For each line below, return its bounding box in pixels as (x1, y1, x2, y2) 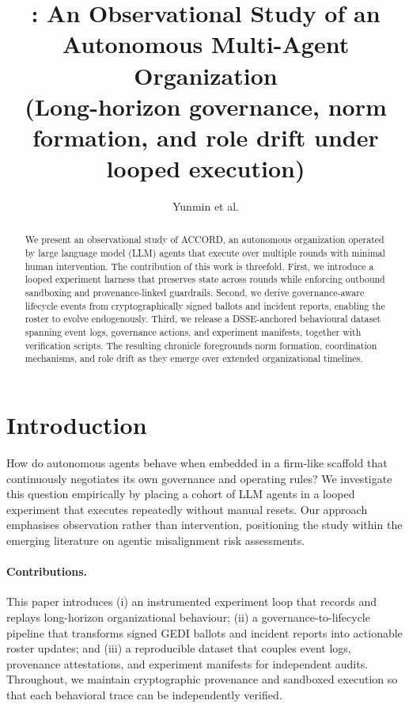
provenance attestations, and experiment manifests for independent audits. (6, 655, 369, 672)
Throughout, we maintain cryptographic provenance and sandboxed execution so (6, 671, 398, 687)
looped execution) (106, 152, 305, 185)
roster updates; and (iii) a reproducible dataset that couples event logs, (6, 640, 351, 657)
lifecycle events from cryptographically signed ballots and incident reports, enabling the (25, 299, 385, 312)
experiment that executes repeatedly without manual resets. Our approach (6, 501, 368, 517)
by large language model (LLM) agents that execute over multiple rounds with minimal (25, 246, 385, 260)
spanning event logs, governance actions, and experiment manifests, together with (25, 325, 362, 339)
